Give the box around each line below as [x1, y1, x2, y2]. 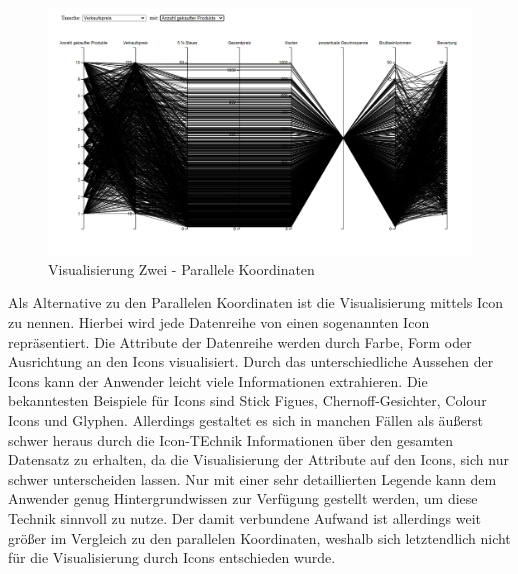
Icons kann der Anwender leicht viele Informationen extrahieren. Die [8, 370, 428, 391]
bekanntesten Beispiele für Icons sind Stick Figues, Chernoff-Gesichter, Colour [8, 390, 487, 411]
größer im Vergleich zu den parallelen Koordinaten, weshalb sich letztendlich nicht [8, 527, 511, 548]
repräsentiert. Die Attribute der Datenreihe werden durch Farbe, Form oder [8, 331, 472, 352]
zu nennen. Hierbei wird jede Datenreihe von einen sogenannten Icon [8, 311, 430, 332]
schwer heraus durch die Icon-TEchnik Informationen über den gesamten [8, 429, 454, 450]
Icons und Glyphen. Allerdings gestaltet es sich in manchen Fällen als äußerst [8, 409, 484, 430]
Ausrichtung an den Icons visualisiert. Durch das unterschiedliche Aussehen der [8, 351, 494, 372]
